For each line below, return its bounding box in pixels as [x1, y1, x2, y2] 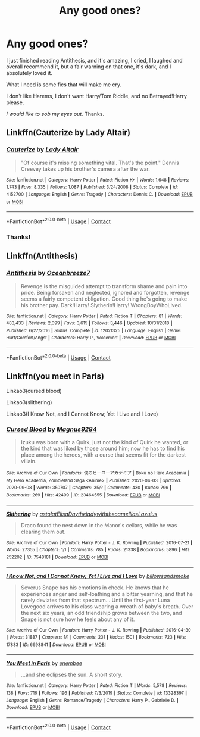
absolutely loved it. [6, 69, 52, 76]
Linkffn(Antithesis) [6, 251, 79, 261]
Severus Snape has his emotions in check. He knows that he [20, 584, 170, 591]
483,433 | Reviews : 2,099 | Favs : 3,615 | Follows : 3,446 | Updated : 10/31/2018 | [6, 320, 173, 326]
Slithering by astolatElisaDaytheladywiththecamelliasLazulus [6, 510, 158, 517]
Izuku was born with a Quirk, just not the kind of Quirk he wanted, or [20, 438, 189, 445]
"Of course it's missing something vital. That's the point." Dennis [20, 159, 180, 166]
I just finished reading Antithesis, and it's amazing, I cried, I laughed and [6, 57, 183, 64]
